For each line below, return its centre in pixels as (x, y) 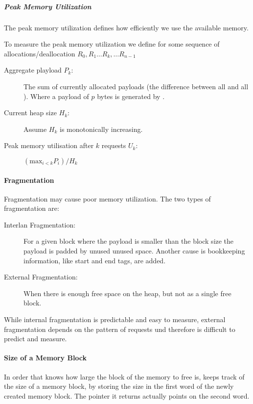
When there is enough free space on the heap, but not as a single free (127, 293)
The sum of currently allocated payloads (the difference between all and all (136, 86)
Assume (35, 129)
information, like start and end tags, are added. (95, 260)
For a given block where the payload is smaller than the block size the (129, 241)
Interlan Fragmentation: (40, 224)
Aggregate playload (33, 70)
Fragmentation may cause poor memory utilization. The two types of (107, 198)
